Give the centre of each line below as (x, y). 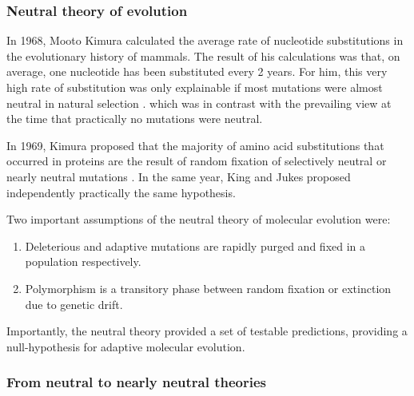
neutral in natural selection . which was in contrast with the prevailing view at (199, 103)
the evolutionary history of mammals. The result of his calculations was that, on (203, 55)
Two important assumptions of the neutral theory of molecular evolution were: (199, 219)
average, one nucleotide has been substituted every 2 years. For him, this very (197, 71)
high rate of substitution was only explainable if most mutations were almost (195, 87)
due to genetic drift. (74, 304)
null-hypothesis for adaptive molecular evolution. (126, 346)
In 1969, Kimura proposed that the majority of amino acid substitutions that (195, 145)
